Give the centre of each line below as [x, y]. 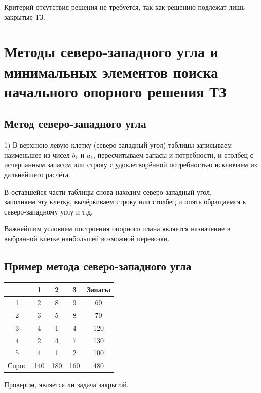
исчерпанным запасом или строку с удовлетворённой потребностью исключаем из [131, 165]
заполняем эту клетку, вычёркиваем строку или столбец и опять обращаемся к [125, 202]
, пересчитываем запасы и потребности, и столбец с [173, 154]
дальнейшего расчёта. [37, 174]
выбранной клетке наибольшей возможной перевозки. [87, 238]
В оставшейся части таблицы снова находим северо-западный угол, [108, 191]
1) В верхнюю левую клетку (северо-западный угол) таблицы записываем [118, 145]
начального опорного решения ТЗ [115, 91]
